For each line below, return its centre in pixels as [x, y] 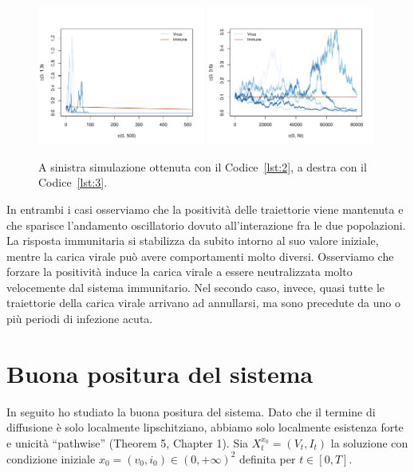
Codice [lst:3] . [73, 182]
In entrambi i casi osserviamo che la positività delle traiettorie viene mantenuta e [205, 209]
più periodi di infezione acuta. [80, 319]
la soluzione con [369, 442]
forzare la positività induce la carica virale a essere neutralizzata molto [179, 272]
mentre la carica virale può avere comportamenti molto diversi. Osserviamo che [200, 256]
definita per [268, 458]
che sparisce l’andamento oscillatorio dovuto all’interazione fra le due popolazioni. [206, 225]
